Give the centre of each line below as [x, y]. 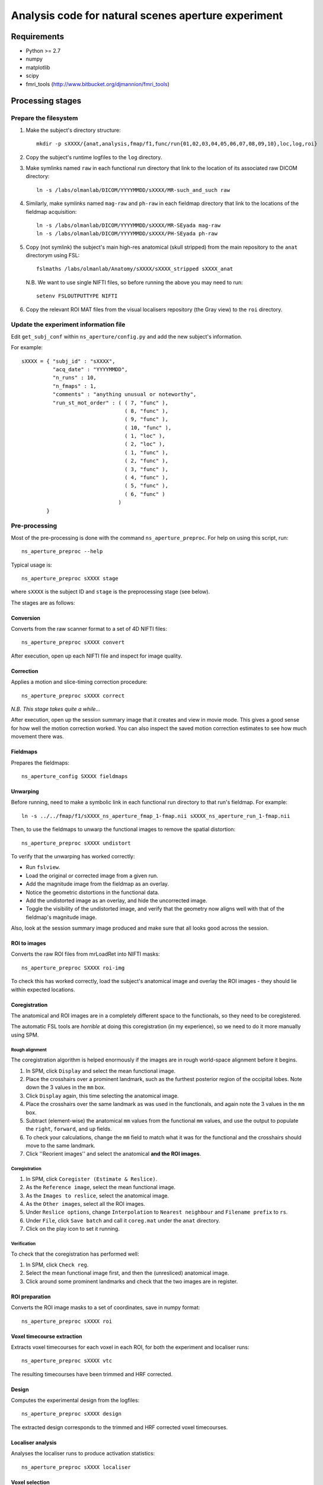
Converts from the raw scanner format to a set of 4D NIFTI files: [89, 629]
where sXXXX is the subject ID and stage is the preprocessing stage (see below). [111, 592]
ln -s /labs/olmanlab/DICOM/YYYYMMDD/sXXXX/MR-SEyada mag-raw [129, 225]
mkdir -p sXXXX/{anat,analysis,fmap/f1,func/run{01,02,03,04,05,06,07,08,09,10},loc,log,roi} [177, 144]
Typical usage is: [32, 565]
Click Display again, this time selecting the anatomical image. [102, 1095]
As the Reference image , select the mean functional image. [101, 1187]
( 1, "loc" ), [145, 436]
